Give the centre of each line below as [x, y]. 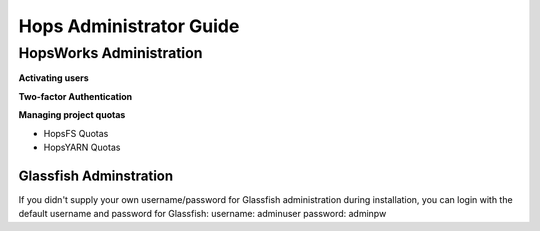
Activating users [53, 78]
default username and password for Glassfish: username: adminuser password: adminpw [202, 214]
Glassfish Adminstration [96, 175]
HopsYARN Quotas [82, 147]
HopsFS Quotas [76, 133]
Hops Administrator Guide [129, 26]
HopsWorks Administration [110, 53]
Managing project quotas [72, 115]
